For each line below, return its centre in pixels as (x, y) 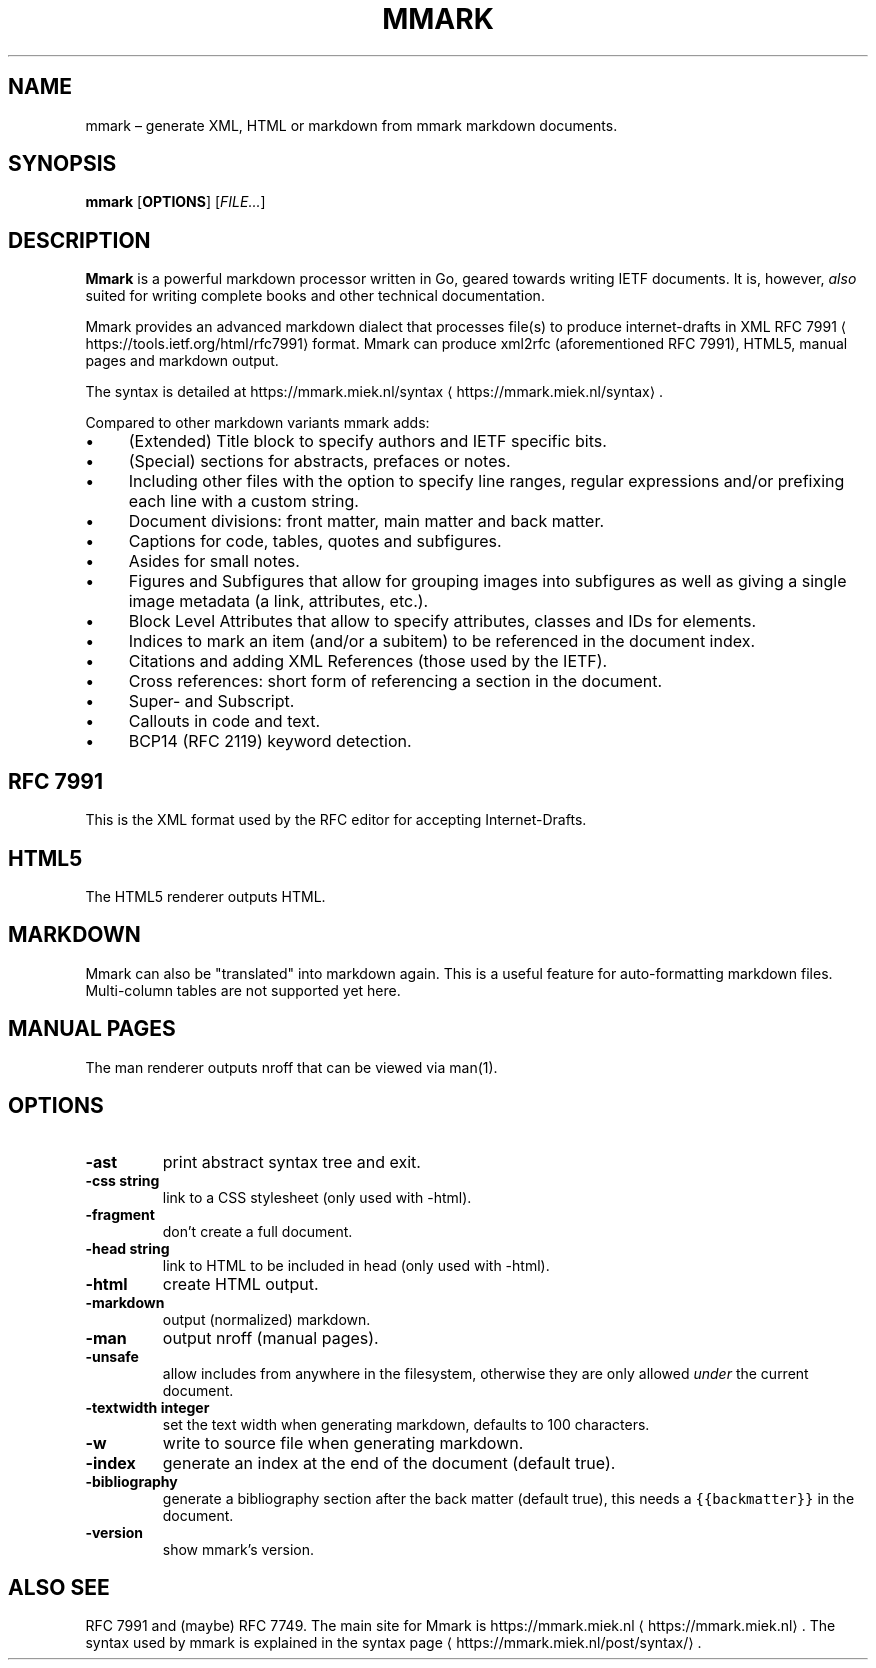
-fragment (120, 1214)
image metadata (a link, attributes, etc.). (278, 601)
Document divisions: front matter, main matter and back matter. (366, 521)
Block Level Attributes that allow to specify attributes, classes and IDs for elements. (442, 621)
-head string (127, 1248)
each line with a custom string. (243, 501)
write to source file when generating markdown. (343, 1442)
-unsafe (112, 1356)
